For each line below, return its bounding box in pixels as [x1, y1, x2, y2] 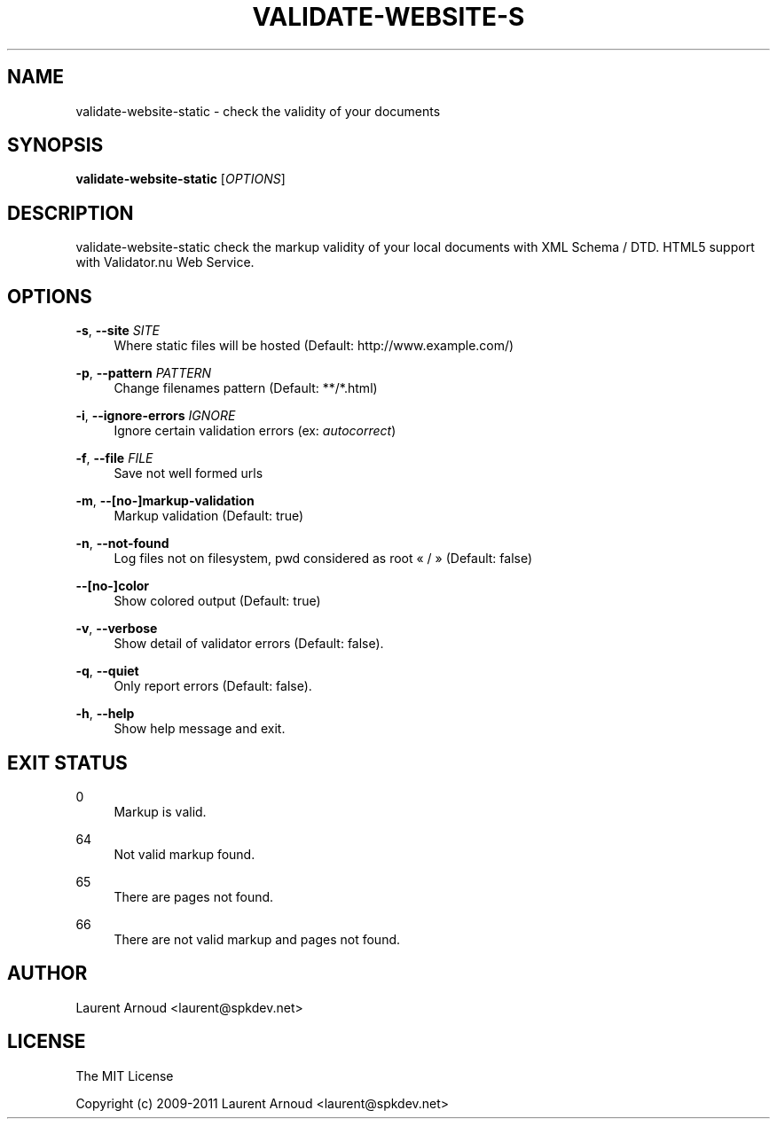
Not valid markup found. [114, 846, 255, 862]
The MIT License [75, 1067, 174, 1083]
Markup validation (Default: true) [114, 508, 304, 524]
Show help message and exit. [114, 721, 286, 737]
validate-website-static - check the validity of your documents [75, 103, 441, 119]
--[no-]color [75, 578, 150, 594]
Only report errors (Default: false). [114, 678, 312, 694]
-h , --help [75, 706, 135, 722]
